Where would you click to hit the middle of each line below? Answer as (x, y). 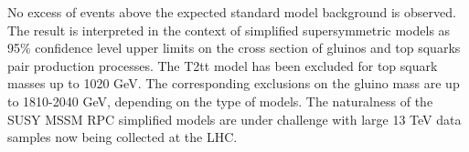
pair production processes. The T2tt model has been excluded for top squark (223, 65)
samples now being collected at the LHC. (123, 137)
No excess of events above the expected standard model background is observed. (232, 12)
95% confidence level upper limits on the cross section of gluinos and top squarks (234, 48)
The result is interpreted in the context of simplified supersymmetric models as (229, 30)
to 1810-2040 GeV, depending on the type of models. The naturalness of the (220, 101)
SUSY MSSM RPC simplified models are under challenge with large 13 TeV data (234, 119)
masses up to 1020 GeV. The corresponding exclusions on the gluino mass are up (234, 83)
